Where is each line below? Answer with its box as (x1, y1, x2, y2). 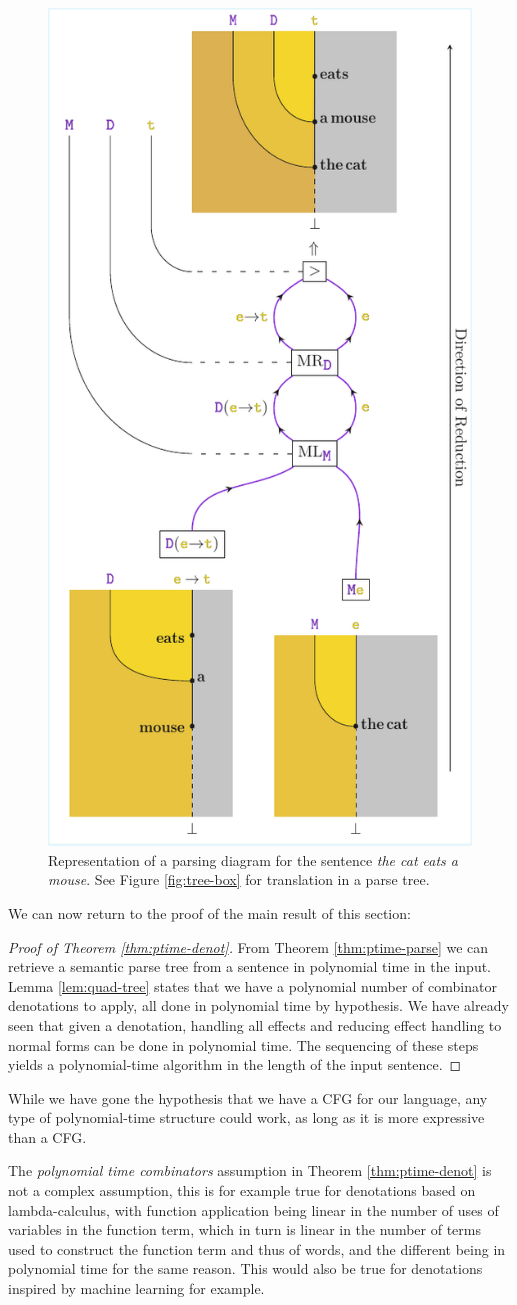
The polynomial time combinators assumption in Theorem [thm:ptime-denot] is (8, 1160, 492, 1181)
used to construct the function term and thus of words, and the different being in (8, 1238, 506, 1259)
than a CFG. (8, 1126, 87, 1147)
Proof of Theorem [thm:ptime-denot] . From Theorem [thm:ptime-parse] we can (8, 936, 489, 957)
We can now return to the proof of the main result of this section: (8, 902, 411, 923)
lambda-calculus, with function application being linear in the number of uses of (8, 1199, 499, 1220)
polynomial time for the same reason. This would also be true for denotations (8, 1258, 483, 1279)
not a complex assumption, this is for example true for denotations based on (8, 1180, 476, 1201)
